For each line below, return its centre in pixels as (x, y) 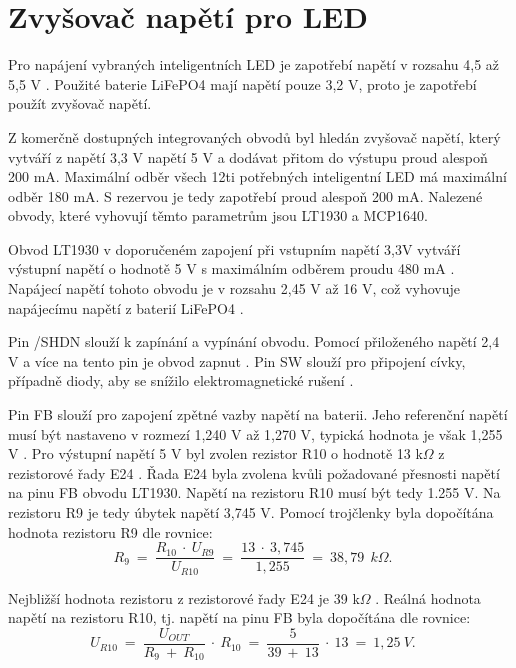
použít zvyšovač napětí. (80, 103)
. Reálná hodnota (428, 597)
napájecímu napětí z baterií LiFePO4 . (126, 307)
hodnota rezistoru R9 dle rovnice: (110, 531)
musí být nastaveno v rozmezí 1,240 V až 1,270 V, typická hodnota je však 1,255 (255, 433)
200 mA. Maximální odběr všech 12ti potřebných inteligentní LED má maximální (257, 176)
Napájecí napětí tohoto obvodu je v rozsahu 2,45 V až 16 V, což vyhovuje (234, 288)
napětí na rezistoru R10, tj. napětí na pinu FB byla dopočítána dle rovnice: (239, 617)
